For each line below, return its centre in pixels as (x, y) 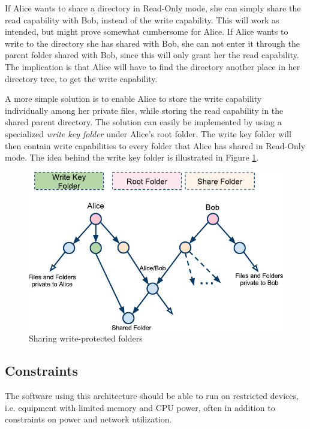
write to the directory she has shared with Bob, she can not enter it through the (152, 43)
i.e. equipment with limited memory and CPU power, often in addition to (140, 407)
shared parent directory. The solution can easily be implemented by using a (143, 122)
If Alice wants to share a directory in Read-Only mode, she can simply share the (153, 8)
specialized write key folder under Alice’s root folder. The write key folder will (148, 133)
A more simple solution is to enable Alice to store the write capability (133, 99)
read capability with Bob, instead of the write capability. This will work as (142, 19)
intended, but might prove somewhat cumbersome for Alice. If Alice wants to (147, 31)
